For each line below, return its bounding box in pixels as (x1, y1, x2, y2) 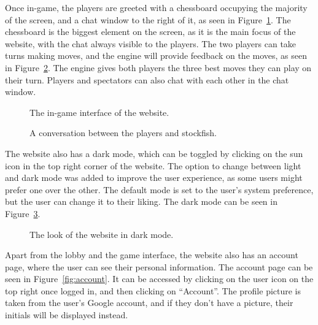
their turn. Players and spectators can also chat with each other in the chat (5, 73, 289, 86)
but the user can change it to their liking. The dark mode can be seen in (5, 195, 277, 208)
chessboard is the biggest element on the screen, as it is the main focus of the (5, 25, 296, 38)
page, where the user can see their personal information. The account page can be (5, 260, 313, 273)
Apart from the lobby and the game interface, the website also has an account (5, 248, 298, 261)
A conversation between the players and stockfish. (29, 126, 217, 139)
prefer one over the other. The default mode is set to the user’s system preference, (5, 183, 314, 196)
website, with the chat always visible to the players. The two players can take (5, 37, 297, 50)
